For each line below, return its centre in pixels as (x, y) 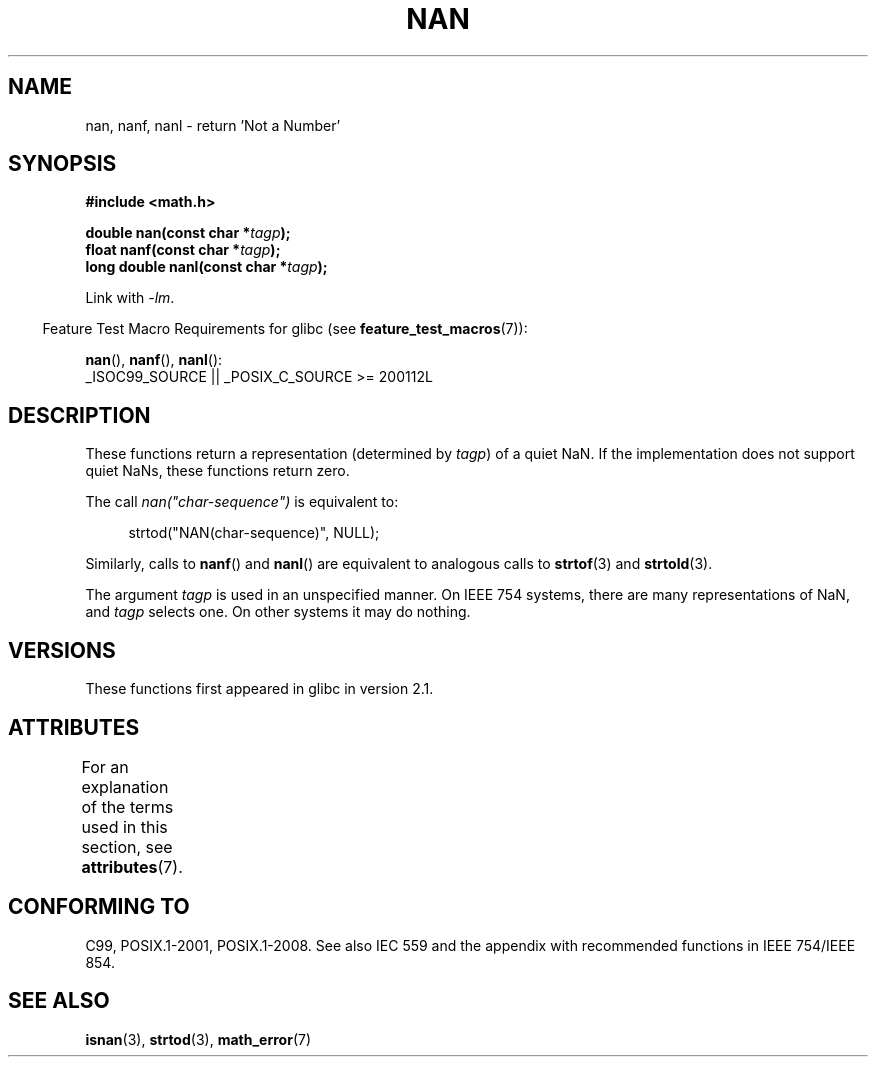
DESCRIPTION (79, 415)
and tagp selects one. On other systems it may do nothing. (278, 612)
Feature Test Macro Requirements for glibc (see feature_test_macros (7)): (285, 329)
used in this (124, 826)
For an (105, 766)
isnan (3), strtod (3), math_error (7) (198, 1039)
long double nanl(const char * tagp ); (206, 267)
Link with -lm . (130, 298)
